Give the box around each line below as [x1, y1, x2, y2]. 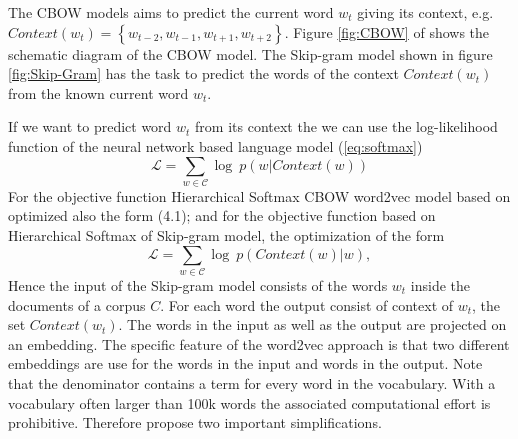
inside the [410, 275, 471, 295]
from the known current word [8, 82, 189, 103]
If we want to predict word [8, 116, 172, 137]
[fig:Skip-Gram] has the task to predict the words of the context [8, 63, 399, 84]
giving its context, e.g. [357, 2, 494, 22]
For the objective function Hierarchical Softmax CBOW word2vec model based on [8, 185, 511, 206]
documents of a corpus [8, 294, 146, 315]
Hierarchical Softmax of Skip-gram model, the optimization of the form [8, 225, 445, 246]
